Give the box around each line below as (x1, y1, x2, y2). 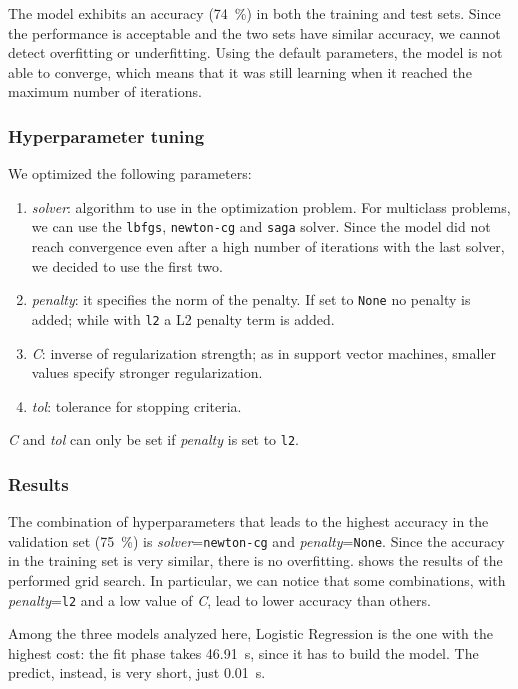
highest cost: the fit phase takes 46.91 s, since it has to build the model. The (8, 642, 479, 663)
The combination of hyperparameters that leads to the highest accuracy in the (8, 511, 489, 532)
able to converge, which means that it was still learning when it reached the (8, 61, 472, 82)
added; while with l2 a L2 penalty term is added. (31, 308, 335, 329)
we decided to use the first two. (31, 255, 223, 276)
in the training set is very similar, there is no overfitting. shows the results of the (8, 550, 503, 571)
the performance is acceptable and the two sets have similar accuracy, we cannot (8, 22, 501, 43)
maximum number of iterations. (8, 81, 202, 102)
